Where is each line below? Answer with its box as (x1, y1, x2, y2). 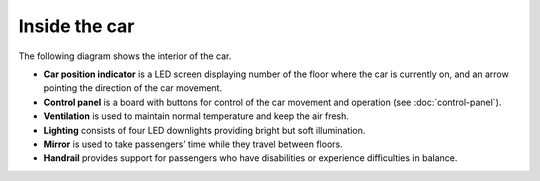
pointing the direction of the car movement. (43, 82, 223, 94)
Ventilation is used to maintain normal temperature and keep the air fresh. (43, 110, 350, 122)
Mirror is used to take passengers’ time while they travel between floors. (43, 138, 344, 150)
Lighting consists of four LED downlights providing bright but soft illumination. (43, 124, 366, 136)
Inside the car (18, 15, 135, 37)
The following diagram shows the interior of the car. (18, 50, 232, 62)
